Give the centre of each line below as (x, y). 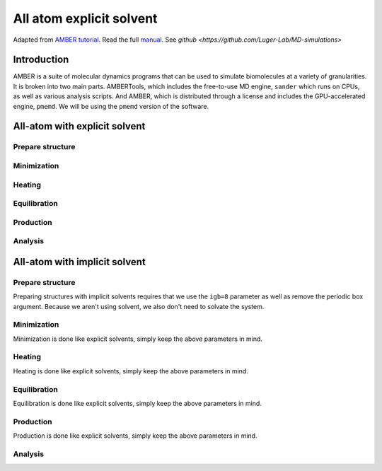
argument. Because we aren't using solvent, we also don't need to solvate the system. (139, 306)
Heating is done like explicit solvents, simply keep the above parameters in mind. (131, 371)
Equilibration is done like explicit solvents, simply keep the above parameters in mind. (137, 403)
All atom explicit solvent (85, 18)
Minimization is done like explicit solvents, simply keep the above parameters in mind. (138, 339)
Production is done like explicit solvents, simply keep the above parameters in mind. (135, 436)
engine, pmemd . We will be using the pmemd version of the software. (111, 106)
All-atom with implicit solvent (80, 262)
